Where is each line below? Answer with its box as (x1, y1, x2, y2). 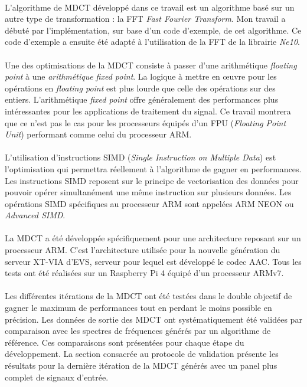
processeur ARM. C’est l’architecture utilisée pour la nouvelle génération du (5, 244, 280, 256)
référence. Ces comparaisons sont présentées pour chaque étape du (5, 336, 244, 348)
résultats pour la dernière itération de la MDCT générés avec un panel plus (5, 359, 277, 371)
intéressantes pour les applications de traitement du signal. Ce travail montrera (5, 104, 291, 117)
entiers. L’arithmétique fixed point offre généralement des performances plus (5, 93, 279, 106)
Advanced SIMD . (5, 209, 66, 221)
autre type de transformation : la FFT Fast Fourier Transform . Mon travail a (5, 12, 286, 25)
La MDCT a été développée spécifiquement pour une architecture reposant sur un (5, 232, 301, 244)
